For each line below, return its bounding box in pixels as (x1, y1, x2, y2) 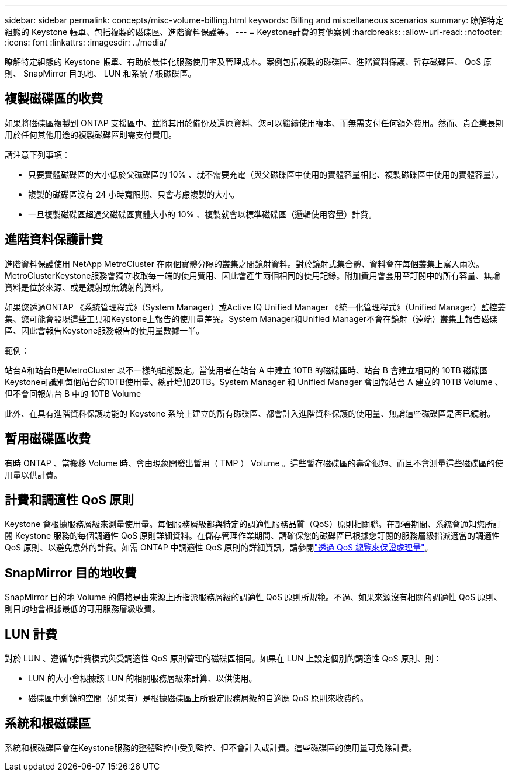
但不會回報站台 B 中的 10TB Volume (5, 388, 141, 399)
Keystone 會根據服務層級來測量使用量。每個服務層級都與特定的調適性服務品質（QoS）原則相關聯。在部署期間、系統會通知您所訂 (5, 519, 501, 529)
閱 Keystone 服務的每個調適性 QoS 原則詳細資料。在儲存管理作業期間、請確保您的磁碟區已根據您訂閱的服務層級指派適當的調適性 (5, 531, 500, 541)
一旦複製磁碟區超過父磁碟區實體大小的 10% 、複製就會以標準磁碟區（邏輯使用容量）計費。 (28, 209, 377, 219)
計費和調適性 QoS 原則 (5, 492, 134, 507)
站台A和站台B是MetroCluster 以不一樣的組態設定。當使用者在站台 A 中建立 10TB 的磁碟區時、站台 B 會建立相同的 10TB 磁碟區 (5, 365, 488, 375)
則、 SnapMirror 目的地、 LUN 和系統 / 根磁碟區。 (5, 68, 196, 78)
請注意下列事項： (5, 149, 70, 160)
